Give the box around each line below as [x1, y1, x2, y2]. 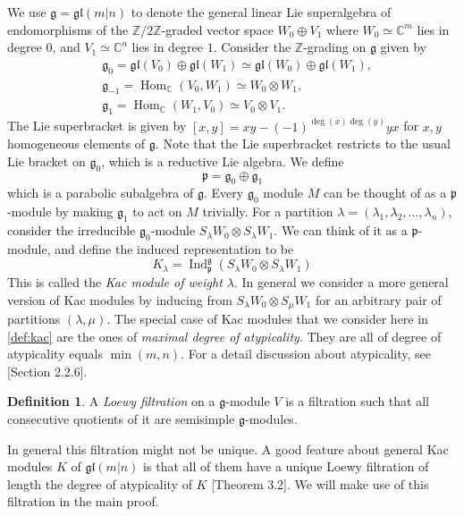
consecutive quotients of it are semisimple [7, 409, 235, 427]
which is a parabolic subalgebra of [7, 183, 194, 202]
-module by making [7, 202, 114, 221]
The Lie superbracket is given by [7, 116, 187, 135]
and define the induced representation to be [55, 239, 294, 258]
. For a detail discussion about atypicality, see [181, 344, 431, 363]
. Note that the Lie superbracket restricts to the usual [155, 134, 451, 153]
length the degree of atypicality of [7, 474, 192, 493]
